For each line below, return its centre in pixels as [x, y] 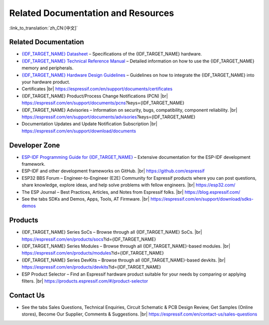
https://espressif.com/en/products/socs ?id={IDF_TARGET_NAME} [89, 239]
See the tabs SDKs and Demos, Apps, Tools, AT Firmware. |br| [85, 199]
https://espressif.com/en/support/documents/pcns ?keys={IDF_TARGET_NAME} [103, 103]
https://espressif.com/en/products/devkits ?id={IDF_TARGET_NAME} [91, 267]
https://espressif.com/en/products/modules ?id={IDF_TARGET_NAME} [93, 253]
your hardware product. [46, 82]
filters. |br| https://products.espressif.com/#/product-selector [85, 281]
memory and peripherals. [48, 68]
